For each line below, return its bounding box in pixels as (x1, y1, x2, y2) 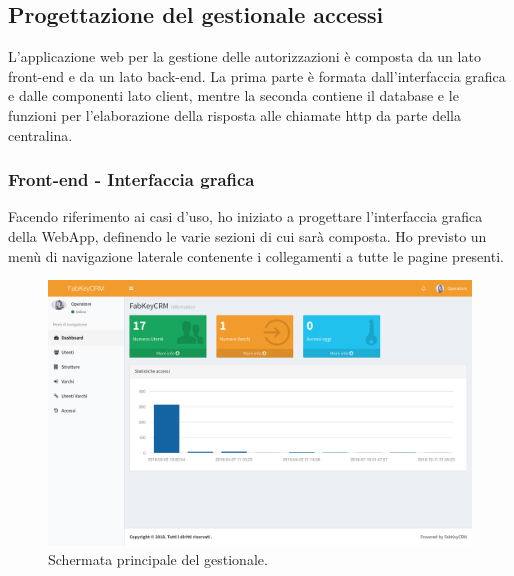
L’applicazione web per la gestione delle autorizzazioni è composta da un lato (8, 46, 481, 67)
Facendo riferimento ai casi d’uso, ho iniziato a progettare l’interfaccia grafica (8, 206, 483, 227)
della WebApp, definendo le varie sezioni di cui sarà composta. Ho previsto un (8, 225, 487, 246)
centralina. (8, 124, 73, 145)
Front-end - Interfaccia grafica (8, 167, 255, 192)
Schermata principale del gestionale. (48, 548, 268, 569)
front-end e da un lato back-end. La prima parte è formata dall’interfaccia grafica (8, 65, 506, 86)
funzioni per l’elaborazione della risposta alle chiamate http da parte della (8, 104, 462, 125)
